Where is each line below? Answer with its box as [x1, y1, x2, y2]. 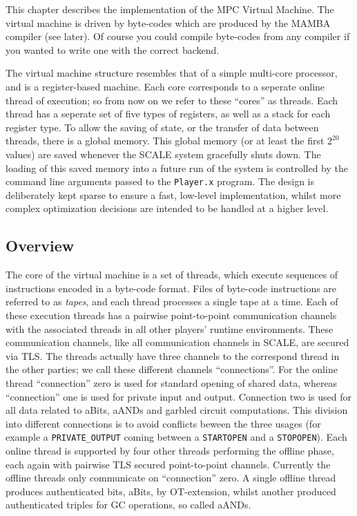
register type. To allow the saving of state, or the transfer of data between [6, 120, 319, 134]
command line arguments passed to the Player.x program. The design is [6, 174, 315, 189]
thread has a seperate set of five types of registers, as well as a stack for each [6, 106, 331, 121]
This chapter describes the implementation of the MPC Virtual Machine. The [6, 2, 334, 16]
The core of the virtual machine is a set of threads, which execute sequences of [6, 267, 338, 282]
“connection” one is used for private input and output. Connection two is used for [6, 389, 351, 403]
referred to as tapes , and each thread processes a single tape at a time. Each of [6, 294, 338, 309]
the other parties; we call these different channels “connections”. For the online [6, 362, 338, 376]
